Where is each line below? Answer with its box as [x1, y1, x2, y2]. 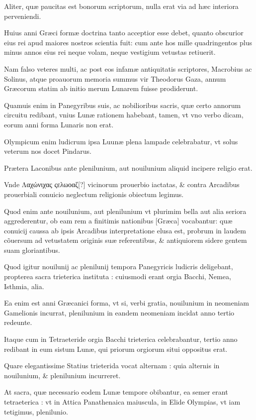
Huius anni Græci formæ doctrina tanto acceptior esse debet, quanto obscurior [4, 27, 244, 38]
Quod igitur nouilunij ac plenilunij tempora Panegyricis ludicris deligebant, [4, 261, 233, 272]
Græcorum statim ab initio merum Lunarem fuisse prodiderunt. [4, 83, 198, 94]
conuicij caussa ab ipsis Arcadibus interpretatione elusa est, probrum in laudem [4, 225, 246, 235]
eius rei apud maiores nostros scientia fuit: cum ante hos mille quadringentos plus [4, 37, 252, 47]
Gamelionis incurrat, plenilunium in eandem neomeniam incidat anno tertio [4, 307, 235, 317]
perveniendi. [4, 10, 41, 21]
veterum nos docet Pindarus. [4, 146, 91, 156]
